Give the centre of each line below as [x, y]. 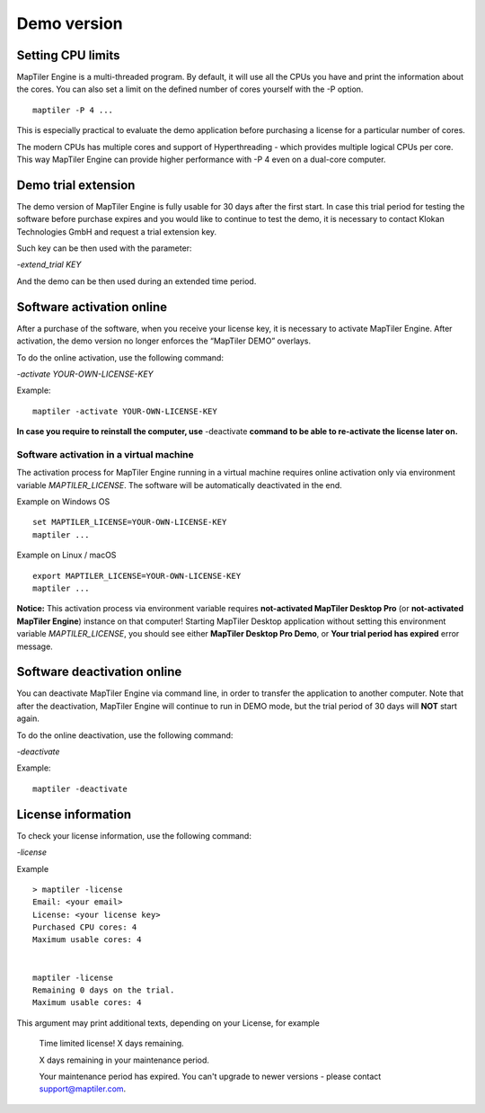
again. [28, 718]
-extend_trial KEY [49, 264]
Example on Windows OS [63, 502]
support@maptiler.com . [83, 1089]
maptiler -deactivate [80, 788]
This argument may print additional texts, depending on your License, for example [168, 1023]
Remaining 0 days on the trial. [104, 990]
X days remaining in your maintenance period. [124, 1060]
